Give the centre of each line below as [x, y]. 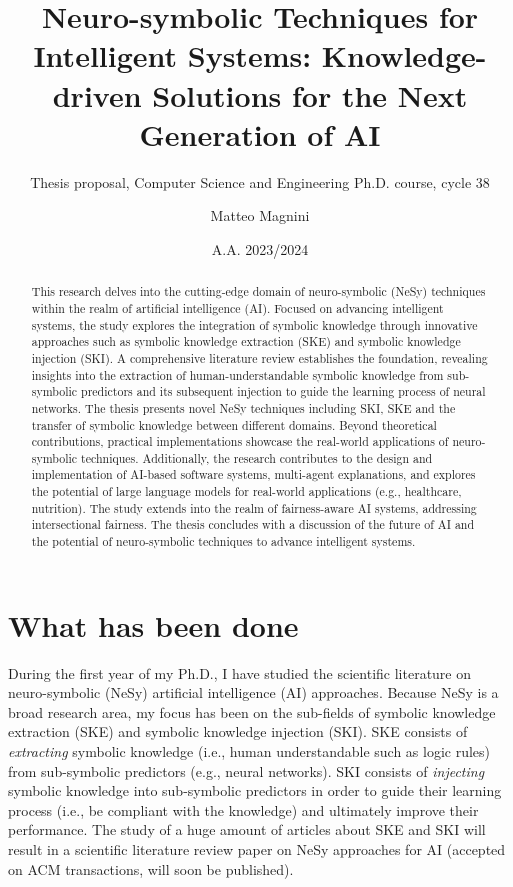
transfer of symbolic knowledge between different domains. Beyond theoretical [234, 424]
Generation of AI [260, 133]
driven [97, 94]
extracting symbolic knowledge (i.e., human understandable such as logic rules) [249, 751]
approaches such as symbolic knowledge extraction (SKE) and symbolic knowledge [246, 341]
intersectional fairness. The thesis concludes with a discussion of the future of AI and [253, 524]
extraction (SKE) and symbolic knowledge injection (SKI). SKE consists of [238, 731]
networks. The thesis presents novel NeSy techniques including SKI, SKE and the [243, 407]
